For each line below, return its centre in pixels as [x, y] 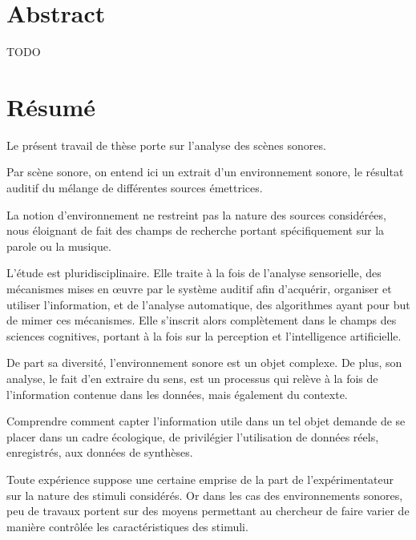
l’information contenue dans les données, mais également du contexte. [177, 394]
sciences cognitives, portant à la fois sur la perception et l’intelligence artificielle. [204, 335]
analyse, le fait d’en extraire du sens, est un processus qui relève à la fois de [192, 378]
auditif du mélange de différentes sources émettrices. [135, 188]
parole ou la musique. [59, 246]
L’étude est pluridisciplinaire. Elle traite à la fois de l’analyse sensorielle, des [194, 273]
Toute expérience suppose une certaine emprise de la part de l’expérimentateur [200, 479]
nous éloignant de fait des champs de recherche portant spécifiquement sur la [196, 230]
